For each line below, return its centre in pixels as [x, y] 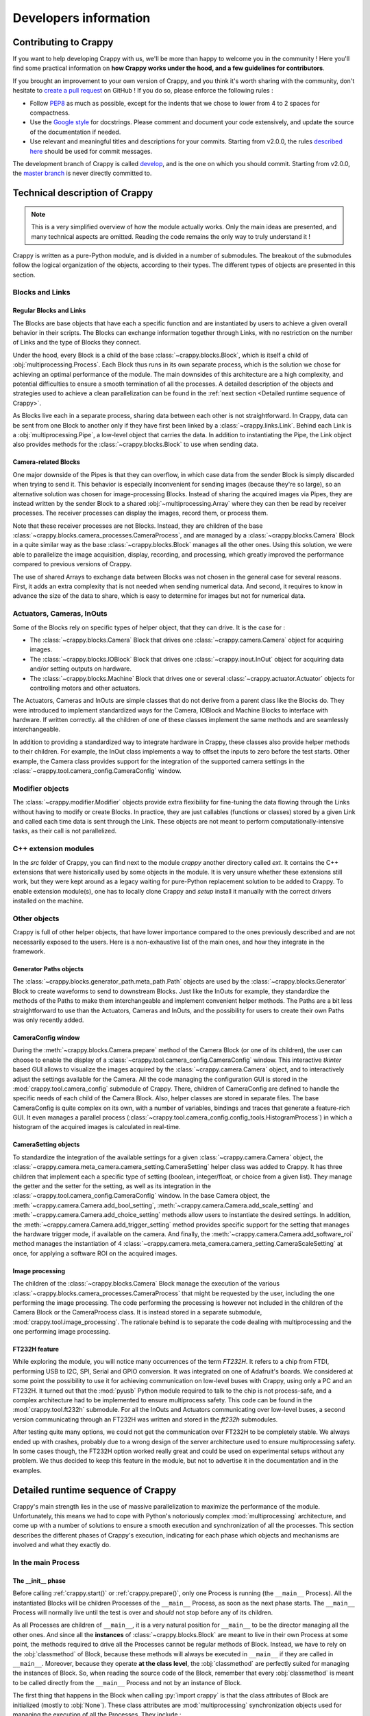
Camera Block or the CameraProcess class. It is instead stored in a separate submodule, [137, 1312]
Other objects [36, 918]
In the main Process [46, 1563]
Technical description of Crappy [83, 193]
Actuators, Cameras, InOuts [60, 614]
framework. [29, 951]
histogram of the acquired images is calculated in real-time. [97, 1127]
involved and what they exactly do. [62, 1545]
